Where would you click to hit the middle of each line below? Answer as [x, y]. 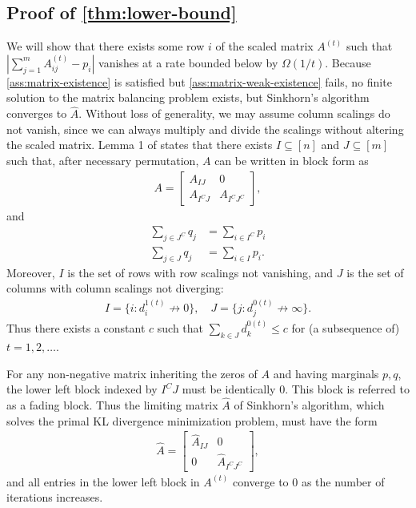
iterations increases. [55, 497]
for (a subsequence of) [346, 328]
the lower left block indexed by [82, 389]
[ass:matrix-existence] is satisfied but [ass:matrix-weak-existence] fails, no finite [199, 81]
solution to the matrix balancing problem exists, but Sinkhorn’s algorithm [188, 97]
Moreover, [31, 272]
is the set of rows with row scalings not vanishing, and [200, 272]
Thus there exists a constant [76, 328]
